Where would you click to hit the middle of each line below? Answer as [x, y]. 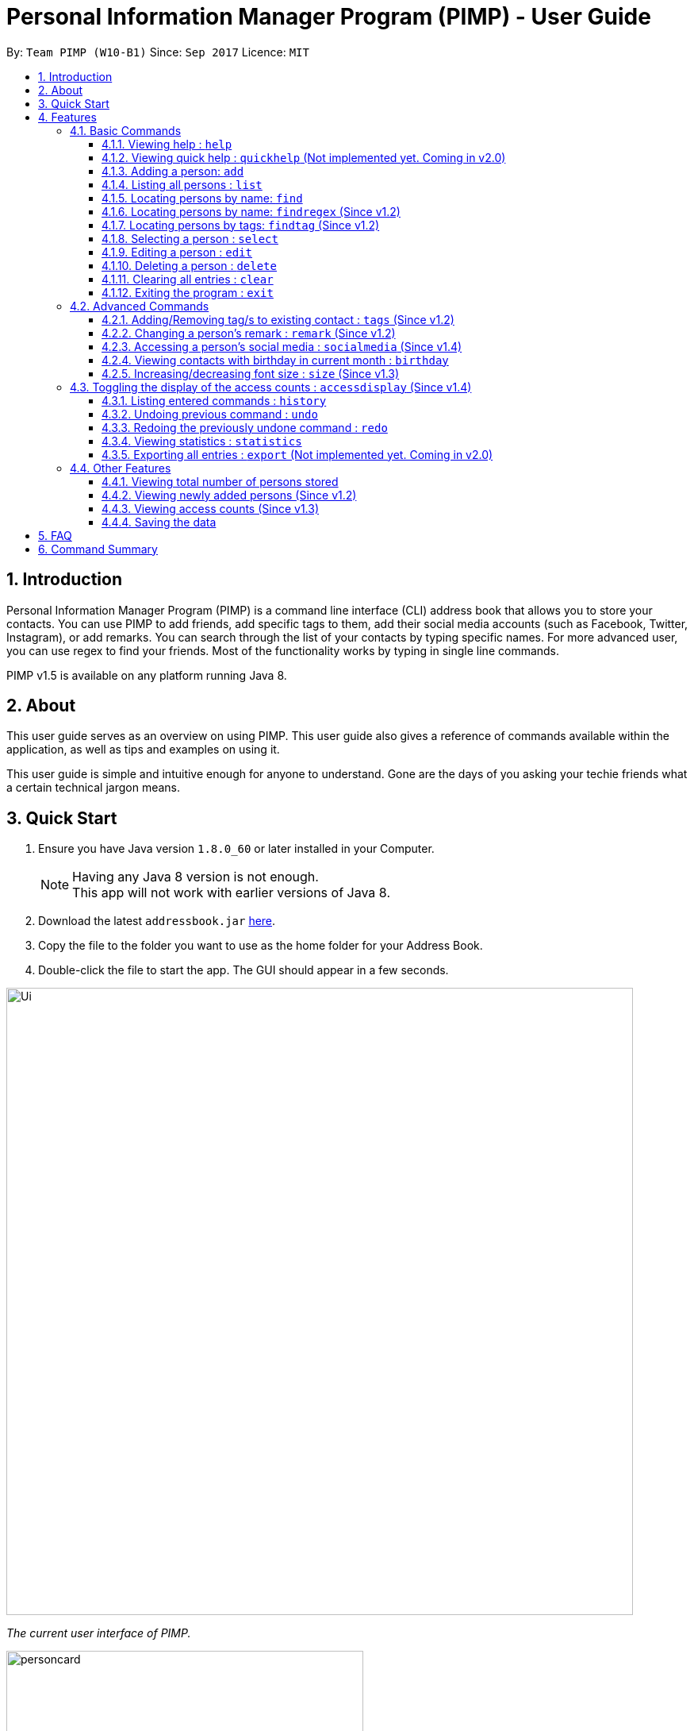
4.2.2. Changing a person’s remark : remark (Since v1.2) [249, 333]
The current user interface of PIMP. [99, 1633]
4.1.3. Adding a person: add [173, 171]
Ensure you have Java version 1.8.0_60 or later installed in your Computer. [236, 849]
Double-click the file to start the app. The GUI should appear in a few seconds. [243, 970]
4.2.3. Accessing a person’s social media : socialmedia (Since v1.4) [282, 346]
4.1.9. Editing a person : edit [177, 252]
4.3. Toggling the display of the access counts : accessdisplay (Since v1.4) [271, 387]
